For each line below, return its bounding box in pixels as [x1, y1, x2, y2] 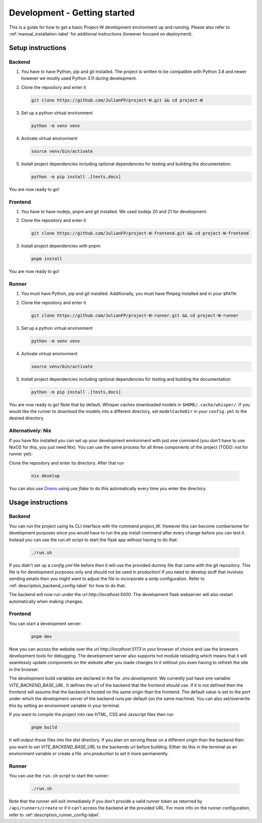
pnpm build [31, 724, 57, 730]
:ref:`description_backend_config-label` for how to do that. [9, 583, 126, 588]
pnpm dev [31, 634, 52, 639]
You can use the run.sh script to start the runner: [9, 773, 109, 779]
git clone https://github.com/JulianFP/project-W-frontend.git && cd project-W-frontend [31, 231, 249, 236]
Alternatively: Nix [9, 428, 51, 434]
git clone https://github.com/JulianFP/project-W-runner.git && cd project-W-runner [31, 312, 239, 318]
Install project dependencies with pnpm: [21, 243, 101, 249]
